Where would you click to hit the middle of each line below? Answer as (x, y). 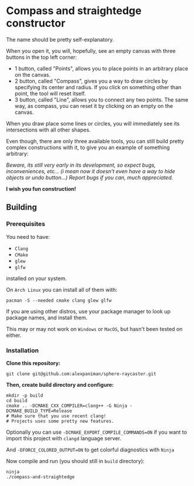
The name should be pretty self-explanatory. (60, 39)
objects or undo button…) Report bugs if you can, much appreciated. (90, 177)
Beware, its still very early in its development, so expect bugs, (81, 165)
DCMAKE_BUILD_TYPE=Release (39, 411)
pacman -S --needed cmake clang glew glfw (59, 301)
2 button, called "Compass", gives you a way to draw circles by (91, 81)
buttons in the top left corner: (42, 57)
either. (14, 335)
